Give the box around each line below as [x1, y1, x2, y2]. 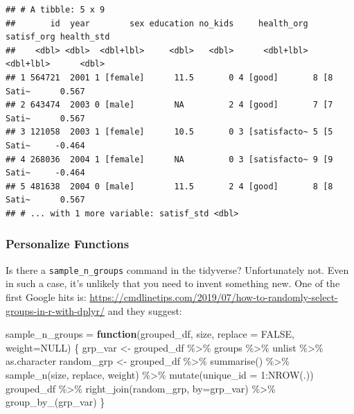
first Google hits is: [6, 289, 87, 304]
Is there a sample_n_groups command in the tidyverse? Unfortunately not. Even [6, 262, 349, 277]
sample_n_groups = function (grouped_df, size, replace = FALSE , [6, 327, 294, 341]
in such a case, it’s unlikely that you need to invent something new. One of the [6, 276, 340, 291]
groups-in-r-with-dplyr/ [6, 303, 105, 318]
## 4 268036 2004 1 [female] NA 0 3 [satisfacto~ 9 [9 [6, 154, 333, 164]
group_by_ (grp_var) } [6, 395, 105, 409]
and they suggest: [107, 303, 182, 318]
